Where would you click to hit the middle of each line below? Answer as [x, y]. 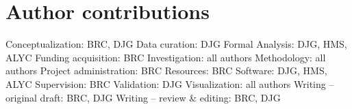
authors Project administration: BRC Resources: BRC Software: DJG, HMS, [166, 71]
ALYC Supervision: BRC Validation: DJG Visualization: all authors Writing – [170, 83]
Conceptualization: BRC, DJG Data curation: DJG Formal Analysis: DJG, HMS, [176, 44]
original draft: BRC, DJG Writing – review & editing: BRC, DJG [143, 97]
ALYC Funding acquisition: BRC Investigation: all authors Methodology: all [166, 57]
